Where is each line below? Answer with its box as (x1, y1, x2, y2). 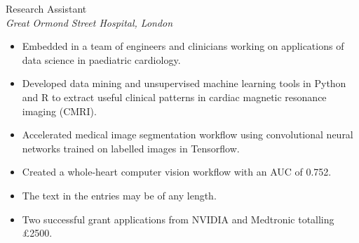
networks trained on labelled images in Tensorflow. (22, 140, 240, 155)
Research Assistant (6, 1, 87, 15)
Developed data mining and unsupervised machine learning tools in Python (22, 76, 346, 91)
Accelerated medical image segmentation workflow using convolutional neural (22, 127, 353, 142)
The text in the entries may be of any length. (22, 188, 217, 202)
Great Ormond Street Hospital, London (6, 15, 173, 29)
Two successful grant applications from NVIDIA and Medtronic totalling (22, 211, 334, 226)
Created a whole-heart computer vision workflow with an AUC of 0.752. (22, 164, 332, 179)
